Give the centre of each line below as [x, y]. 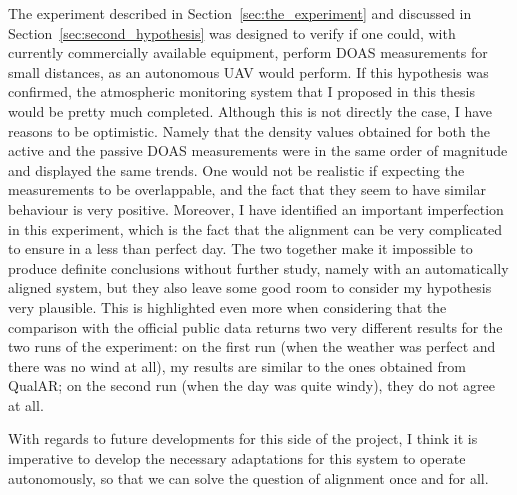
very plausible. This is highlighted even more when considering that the [227, 306]
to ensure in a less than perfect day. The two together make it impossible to [240, 248]
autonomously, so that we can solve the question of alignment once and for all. [248, 477]
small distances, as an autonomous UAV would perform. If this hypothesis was [248, 71]
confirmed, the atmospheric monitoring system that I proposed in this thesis [241, 91]
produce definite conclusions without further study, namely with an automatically [258, 267]
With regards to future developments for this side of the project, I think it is [243, 438]
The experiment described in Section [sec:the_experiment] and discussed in [240, 13]
